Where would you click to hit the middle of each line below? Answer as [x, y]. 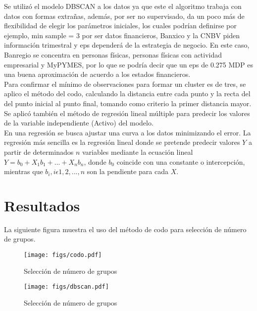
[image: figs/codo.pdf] [63, 255]
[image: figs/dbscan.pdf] [66, 287]
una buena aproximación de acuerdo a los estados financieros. [97, 74]
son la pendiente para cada [128, 171]
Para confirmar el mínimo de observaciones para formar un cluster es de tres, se [125, 84]
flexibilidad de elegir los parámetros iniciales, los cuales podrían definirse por [120, 26]
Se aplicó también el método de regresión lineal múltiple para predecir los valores [127, 113]
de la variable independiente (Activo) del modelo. [79, 123]
